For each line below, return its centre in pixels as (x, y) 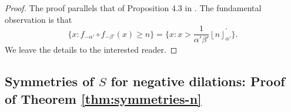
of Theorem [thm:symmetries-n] (103, 98)
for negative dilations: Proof (198, 81)
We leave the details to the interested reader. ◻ (91, 50)
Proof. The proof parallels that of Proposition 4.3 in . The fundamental (133, 8)
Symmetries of (49, 81)
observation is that (39, 19)
